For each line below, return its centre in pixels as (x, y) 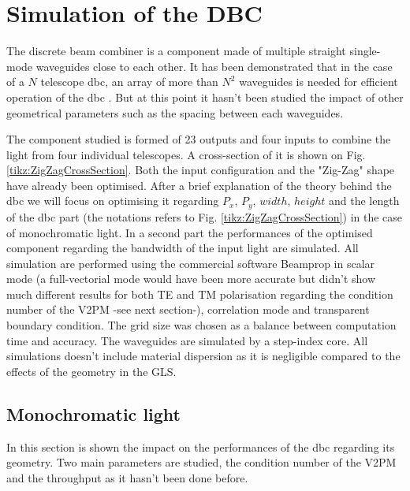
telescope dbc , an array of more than (129, 82)
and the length (364, 201)
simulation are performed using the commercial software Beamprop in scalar (191, 263)
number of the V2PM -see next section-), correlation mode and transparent (188, 309)
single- (365, 51)
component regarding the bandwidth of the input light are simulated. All (183, 248)
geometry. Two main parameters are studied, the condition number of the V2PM (201, 462)
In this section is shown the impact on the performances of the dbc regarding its (201, 446)
